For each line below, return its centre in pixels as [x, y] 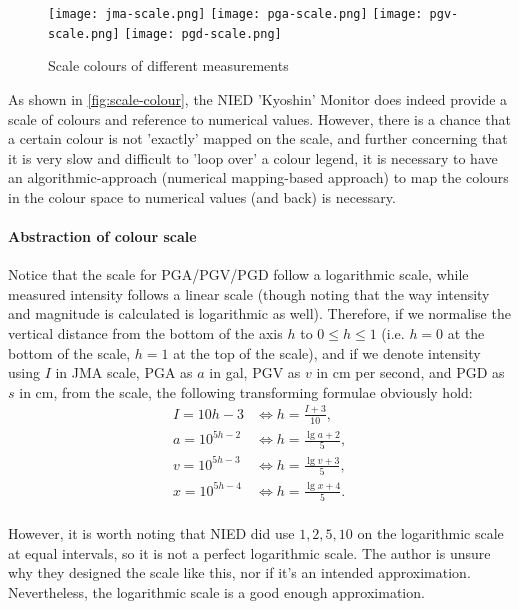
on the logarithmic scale [430, 533]
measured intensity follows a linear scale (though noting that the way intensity [249, 293]
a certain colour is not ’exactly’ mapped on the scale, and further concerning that [258, 138]
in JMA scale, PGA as [124, 372]
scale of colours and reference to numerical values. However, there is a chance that [259, 118]
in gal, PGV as [255, 372]
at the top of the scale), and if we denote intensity [327, 352]
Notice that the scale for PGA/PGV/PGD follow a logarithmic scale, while [238, 274]
